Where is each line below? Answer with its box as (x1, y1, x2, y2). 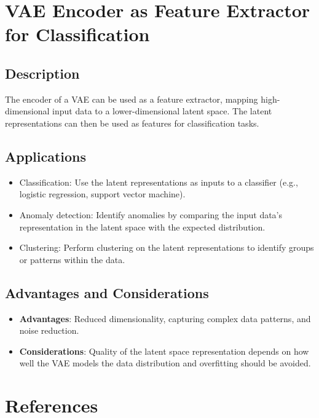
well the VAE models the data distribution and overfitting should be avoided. (19, 357, 311, 369)
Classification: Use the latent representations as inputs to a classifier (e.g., (19, 175, 298, 188)
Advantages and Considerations (5, 283, 209, 302)
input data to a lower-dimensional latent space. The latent (52, 104, 272, 117)
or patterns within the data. (19, 253, 125, 266)
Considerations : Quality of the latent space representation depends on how (19, 344, 309, 357)
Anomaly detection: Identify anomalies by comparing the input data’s (19, 208, 283, 221)
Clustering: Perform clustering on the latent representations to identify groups (19, 241, 314, 254)
